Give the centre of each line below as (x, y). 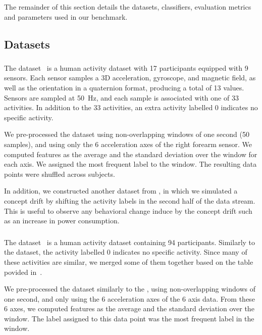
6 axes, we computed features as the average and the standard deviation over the (129, 308)
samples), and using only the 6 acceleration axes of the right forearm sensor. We (128, 144)
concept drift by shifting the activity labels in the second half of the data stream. (130, 201)
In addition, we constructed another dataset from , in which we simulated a (121, 191)
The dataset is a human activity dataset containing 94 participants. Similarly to (130, 242)
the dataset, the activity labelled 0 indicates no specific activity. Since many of (126, 252)
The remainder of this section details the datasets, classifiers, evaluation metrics (128, 7)
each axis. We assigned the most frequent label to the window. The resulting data (130, 164)
